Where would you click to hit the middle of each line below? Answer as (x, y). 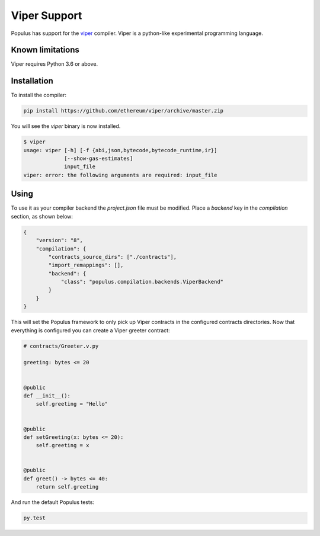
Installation (32, 81)
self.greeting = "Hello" (72, 404)
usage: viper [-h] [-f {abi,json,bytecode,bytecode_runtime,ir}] (120, 150)
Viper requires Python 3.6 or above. (55, 64)
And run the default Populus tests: (53, 502)
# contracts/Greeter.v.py (61, 346)
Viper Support (47, 15)
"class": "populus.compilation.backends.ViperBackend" (142, 282)
